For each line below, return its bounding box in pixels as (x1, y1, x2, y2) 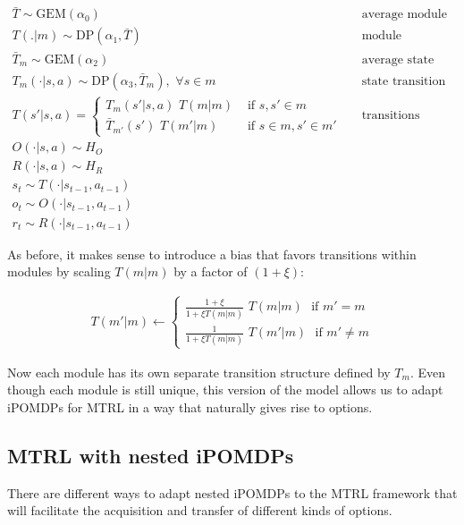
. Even (409, 362, 446, 381)
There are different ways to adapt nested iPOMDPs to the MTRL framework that (7, 483, 458, 502)
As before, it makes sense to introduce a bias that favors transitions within (7, 244, 417, 263)
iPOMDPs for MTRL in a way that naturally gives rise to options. (7, 397, 373, 416)
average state (361, 53, 434, 66)
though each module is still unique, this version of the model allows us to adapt (7, 380, 443, 399)
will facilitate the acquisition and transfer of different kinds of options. (7, 501, 392, 520)
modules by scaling (7, 262, 111, 281)
